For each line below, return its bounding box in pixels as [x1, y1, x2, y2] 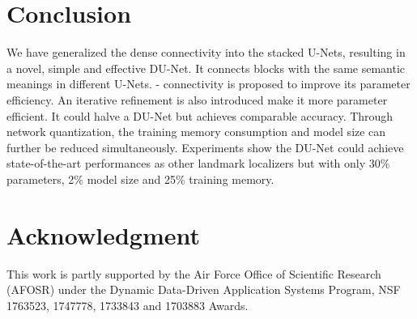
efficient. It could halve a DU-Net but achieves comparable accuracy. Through [6, 107, 394, 124]
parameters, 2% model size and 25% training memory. [6, 170, 274, 187]
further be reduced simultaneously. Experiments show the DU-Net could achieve [6, 138, 404, 155]
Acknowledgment [6, 218, 200, 251]
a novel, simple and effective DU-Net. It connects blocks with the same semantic [6, 59, 406, 76]
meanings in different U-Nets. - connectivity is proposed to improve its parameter [6, 75, 411, 92]
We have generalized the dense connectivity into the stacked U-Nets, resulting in [6, 44, 406, 61]
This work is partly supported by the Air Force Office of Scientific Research [6, 265, 381, 282]
